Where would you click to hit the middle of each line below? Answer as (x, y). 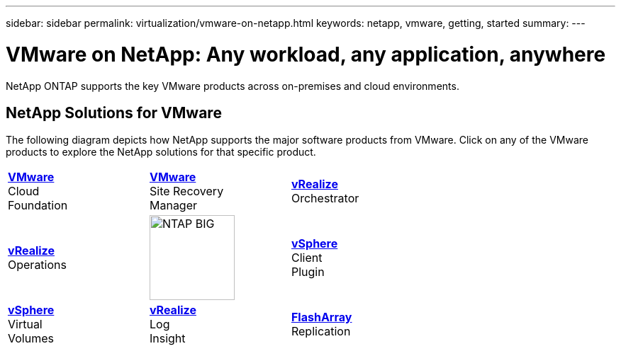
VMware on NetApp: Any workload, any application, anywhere (306, 54)
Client (307, 258)
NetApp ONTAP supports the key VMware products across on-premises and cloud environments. (233, 86)
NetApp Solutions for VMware (114, 113)
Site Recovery (186, 191)
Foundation (38, 206)
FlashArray (321, 317)
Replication (321, 332)
